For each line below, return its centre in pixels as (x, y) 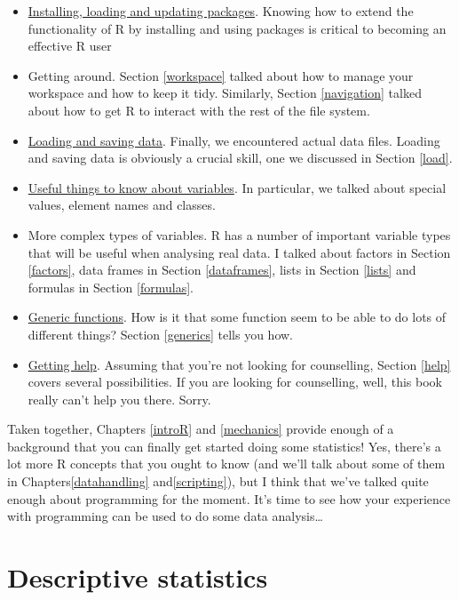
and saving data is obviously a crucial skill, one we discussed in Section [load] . (240, 158)
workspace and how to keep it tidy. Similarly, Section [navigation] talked (225, 93)
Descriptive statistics (138, 577)
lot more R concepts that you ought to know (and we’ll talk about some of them (226, 464)
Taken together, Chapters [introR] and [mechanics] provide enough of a (201, 429)
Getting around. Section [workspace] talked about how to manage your (221, 75)
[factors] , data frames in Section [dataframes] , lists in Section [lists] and (222, 270)
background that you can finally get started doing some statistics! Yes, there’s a (224, 446)
